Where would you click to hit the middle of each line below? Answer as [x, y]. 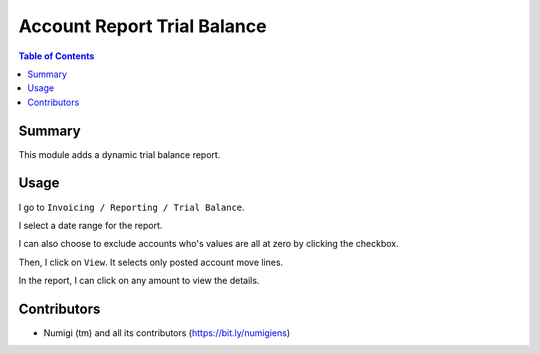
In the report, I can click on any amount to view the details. [139, 281]
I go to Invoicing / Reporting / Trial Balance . [131, 207]
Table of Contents [56, 56]
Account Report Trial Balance [142, 26]
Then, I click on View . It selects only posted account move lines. [151, 262]
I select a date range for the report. [90, 225]
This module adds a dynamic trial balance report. [119, 154]
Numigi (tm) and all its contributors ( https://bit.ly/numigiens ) [167, 333]
